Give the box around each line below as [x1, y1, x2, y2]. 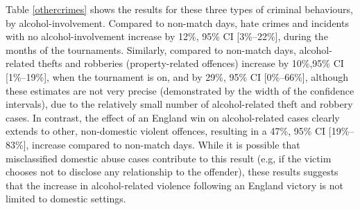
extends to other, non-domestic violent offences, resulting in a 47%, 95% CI [6, 124, 326, 138]
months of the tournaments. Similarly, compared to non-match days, [6, 42, 296, 57]
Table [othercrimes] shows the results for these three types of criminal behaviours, [6, 2, 353, 16]
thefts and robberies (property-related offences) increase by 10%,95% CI [37, 56, 344, 70]
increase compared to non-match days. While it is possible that [32, 137, 300, 151]
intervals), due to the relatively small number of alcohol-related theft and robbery [6, 97, 353, 111]
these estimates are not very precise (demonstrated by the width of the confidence [6, 83, 354, 97]
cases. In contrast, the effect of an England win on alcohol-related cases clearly [6, 110, 340, 124]
